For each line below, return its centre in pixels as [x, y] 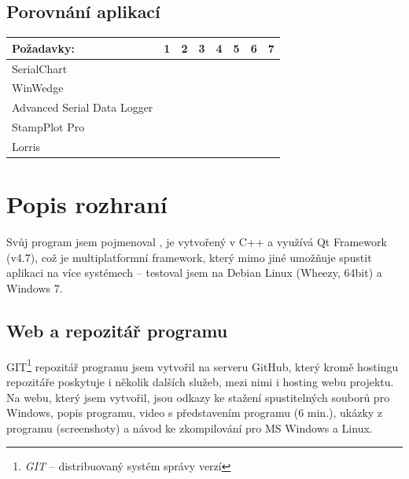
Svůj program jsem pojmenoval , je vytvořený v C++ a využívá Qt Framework [197, 242]
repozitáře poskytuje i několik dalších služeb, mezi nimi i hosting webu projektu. [200, 381]
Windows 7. [35, 287]
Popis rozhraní [87, 204]
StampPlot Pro [48, 127]
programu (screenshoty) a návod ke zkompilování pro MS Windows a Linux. [190, 427]
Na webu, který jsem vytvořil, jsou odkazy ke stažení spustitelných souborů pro [198, 397]
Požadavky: [43, 48]
